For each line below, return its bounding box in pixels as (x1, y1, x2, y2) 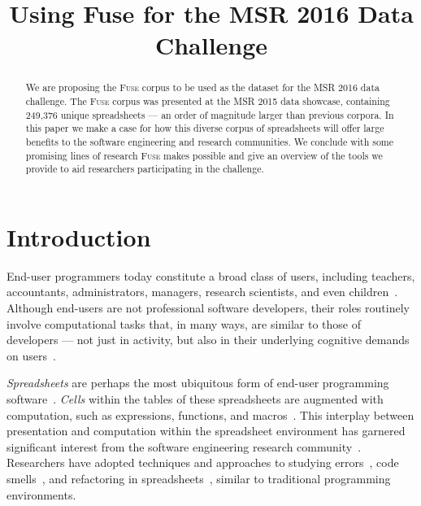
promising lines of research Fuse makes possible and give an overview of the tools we (25, 148, 383, 162)
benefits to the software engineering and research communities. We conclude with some (25, 134, 394, 148)
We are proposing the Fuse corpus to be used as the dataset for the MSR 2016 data (25, 81, 380, 94)
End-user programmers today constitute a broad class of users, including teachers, (7, 267, 415, 284)
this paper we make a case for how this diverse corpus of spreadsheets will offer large (25, 121, 384, 135)
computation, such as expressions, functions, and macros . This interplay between (7, 406, 414, 423)
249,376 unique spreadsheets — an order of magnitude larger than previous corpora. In (25, 107, 394, 121)
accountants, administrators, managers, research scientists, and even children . (7, 283, 398, 300)
